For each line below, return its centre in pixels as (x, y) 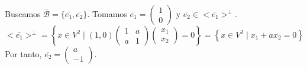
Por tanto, (23, 54)
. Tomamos (107, 14)
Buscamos (23, 14)
